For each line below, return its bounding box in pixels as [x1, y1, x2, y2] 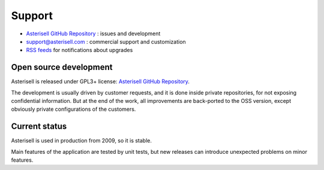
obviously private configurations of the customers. [11, 105, 136, 113]
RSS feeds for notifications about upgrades [26, 47, 133, 54]
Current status [11, 122, 67, 132]
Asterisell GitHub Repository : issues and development [26, 30, 161, 37]
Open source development [11, 62, 113, 72]
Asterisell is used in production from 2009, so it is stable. [11, 137, 152, 144]
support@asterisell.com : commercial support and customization [26, 38, 186, 45]
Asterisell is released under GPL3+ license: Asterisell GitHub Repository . [11, 78, 190, 85]
